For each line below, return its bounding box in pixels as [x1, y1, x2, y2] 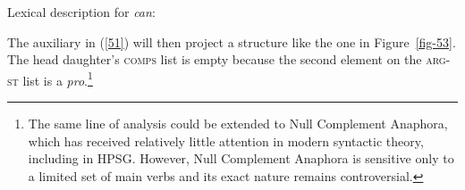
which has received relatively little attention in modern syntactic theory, [28, 131, 424, 150]
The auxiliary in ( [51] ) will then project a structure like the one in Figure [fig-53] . [7, 32, 456, 51]
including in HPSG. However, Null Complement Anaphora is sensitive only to [28, 149, 454, 168]
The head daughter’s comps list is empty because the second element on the [7, 50, 422, 69]
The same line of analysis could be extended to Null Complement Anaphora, [28, 114, 448, 133]
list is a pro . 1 [22, 68, 93, 89]
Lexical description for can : [7, 3, 156, 21]
